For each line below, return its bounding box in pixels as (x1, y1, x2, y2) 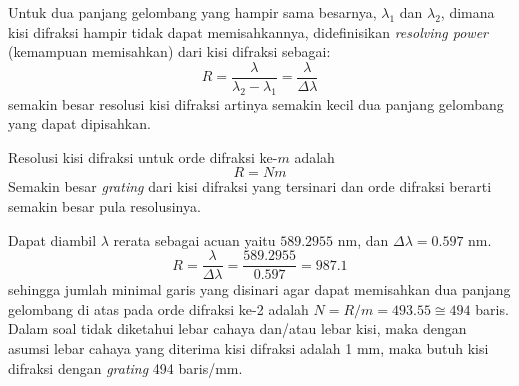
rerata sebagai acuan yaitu (113, 229, 276, 250)
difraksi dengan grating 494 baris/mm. (8, 357, 243, 378)
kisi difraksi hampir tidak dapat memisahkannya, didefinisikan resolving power (8, 21, 489, 42)
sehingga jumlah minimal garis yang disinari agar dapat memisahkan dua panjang (8, 279, 511, 300)
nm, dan (337, 229, 389, 250)
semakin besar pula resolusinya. (8, 196, 201, 217)
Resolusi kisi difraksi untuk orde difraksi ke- (8, 146, 278, 167)
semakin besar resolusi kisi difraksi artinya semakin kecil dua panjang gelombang (8, 93, 504, 114)
